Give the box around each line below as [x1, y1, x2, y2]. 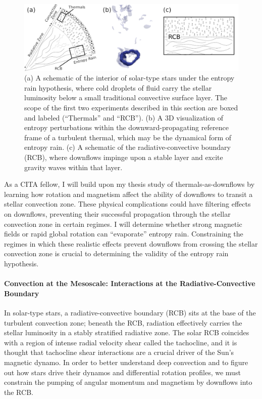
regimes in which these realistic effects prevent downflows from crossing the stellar [4, 238, 258, 249]
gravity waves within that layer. [24, 162, 123, 172]
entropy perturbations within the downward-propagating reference [24, 122, 229, 133]
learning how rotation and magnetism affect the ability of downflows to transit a [4, 188, 253, 199]
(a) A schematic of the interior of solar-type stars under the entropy [24, 72, 235, 83]
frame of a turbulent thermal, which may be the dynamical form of [24, 132, 232, 142]
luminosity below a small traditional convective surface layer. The [24, 92, 228, 103]
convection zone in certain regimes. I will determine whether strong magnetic [4, 218, 242, 229]
